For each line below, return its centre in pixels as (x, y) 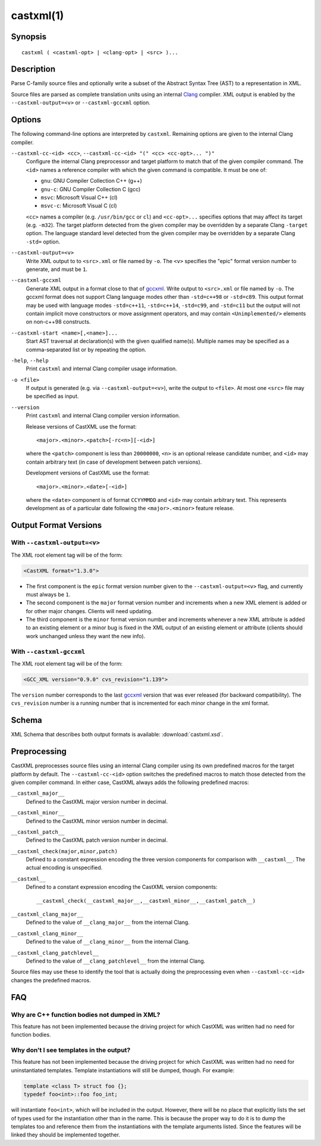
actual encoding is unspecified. (64, 868)
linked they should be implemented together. (66, 1135)
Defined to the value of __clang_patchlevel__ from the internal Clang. (116, 961)
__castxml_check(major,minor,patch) (64, 851)
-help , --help (30, 360)
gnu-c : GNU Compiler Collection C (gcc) (91, 189)
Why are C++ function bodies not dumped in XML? (86, 1014)
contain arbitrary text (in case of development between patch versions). (114, 462)
